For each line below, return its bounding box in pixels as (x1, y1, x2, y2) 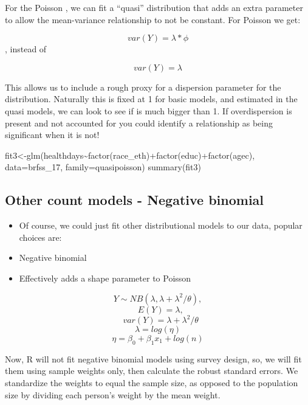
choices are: (19, 230, 62, 243)
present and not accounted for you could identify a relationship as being (5, 116, 273, 129)
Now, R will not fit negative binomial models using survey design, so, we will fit (5, 352, 302, 365)
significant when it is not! (5, 128, 100, 141)
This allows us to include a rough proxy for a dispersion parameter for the (5, 80, 281, 93)
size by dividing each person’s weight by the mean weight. (5, 388, 221, 401)
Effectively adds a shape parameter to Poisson (19, 271, 191, 284)
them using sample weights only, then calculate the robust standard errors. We (5, 364, 298, 377)
